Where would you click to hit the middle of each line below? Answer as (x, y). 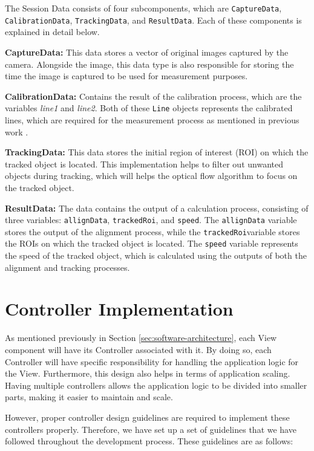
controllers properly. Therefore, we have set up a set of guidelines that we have (151, 429)
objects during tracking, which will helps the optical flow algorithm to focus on (151, 176)
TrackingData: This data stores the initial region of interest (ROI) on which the (157, 152)
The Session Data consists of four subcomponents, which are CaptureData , (143, 8)
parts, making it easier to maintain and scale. (89, 397)
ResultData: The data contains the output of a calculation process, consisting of (157, 208)
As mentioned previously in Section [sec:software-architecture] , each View (141, 338)
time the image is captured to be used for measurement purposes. (126, 76)
